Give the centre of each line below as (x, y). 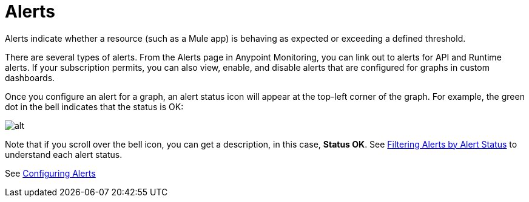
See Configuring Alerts (50, 173)
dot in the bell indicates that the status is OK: (94, 106)
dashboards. (30, 77)
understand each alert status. (64, 154)
